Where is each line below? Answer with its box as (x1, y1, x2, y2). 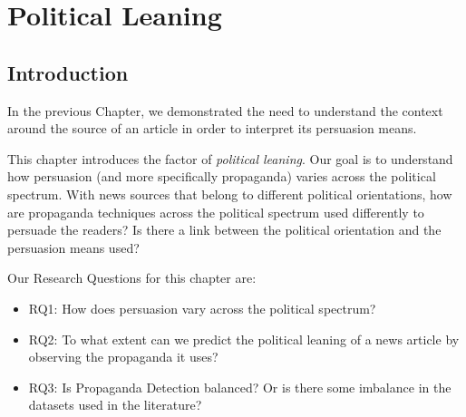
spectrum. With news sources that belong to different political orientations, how (7, 184, 452, 203)
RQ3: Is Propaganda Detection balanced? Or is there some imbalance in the (28, 377, 451, 396)
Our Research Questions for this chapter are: (7, 268, 257, 287)
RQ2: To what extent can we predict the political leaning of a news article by (28, 329, 460, 348)
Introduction (7, 58, 129, 86)
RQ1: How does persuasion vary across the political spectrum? (28, 298, 376, 317)
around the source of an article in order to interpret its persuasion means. (7, 119, 417, 138)
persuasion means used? (7, 238, 140, 257)
